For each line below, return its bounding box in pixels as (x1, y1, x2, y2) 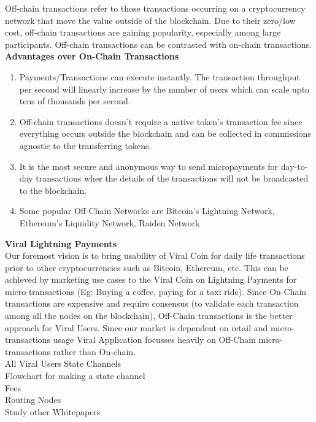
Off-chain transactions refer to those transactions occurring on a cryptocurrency (5, 2, 306, 14)
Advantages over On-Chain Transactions (5, 50, 179, 63)
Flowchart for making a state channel (5, 369, 145, 382)
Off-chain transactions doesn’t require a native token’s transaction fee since (19, 115, 303, 128)
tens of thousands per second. (19, 94, 131, 107)
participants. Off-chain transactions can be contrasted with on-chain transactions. (5, 37, 312, 50)
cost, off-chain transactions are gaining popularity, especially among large (5, 26, 281, 39)
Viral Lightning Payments (5, 237, 117, 250)
